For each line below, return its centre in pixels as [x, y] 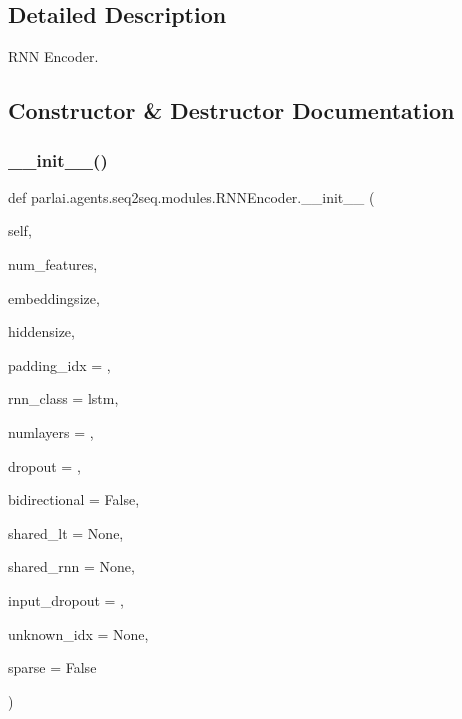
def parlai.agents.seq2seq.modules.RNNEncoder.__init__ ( [191, 196]
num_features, [53, 263]
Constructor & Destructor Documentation [231, 110]
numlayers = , [51, 431]
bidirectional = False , [74, 499]
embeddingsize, [54, 297]
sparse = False [52, 667]
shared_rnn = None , [71, 566]
